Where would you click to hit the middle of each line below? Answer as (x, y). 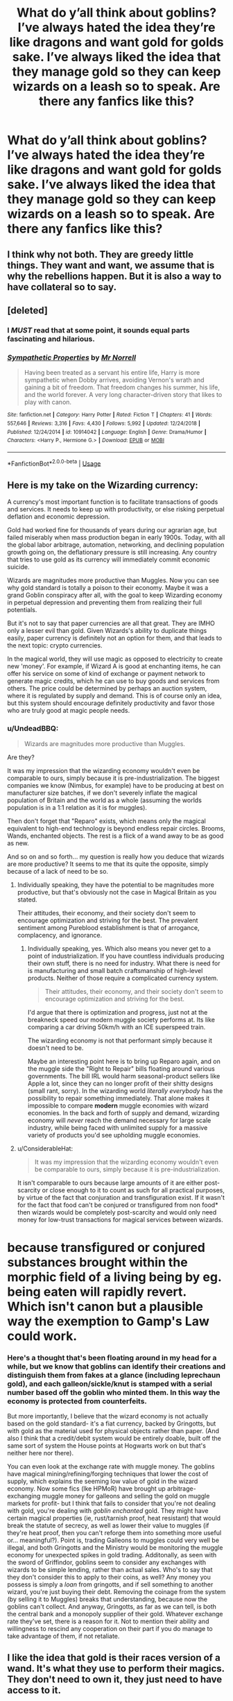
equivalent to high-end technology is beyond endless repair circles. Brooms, (116, 828)
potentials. (22, 610)
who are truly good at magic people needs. (69, 711)
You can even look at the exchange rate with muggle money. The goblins (111, 1466)
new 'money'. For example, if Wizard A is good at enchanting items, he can (114, 666)
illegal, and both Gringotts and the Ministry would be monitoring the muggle (115, 1548)
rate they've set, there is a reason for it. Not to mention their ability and (108, 1621)
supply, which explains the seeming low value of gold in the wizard (103, 1481)
